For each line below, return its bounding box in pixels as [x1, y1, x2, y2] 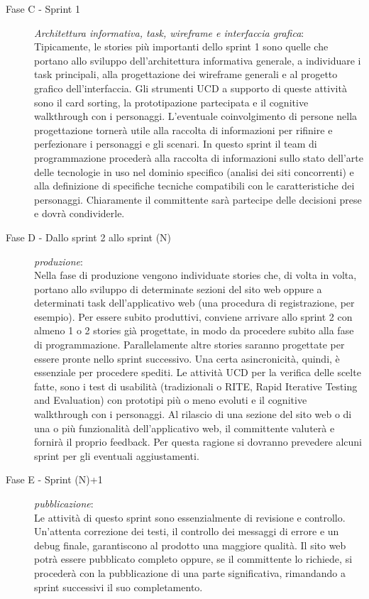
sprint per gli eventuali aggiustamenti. [34, 448, 199, 463]
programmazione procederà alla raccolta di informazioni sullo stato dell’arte [34, 150, 364, 165]
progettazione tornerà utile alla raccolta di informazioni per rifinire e [34, 122, 333, 137]
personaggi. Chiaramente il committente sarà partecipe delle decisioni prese [34, 192, 362, 207]
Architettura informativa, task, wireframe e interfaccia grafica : [34, 25, 304, 40]
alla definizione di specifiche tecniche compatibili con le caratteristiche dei [34, 178, 355, 193]
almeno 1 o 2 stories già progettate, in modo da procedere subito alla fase [34, 323, 354, 338]
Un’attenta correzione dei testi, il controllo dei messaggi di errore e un [34, 524, 339, 539]
